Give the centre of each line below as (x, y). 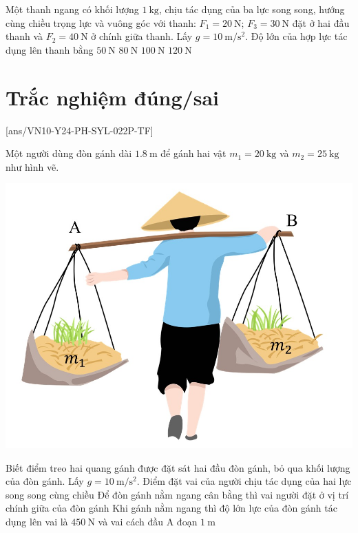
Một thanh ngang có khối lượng (72, 9)
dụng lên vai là (37, 521)
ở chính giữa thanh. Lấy (142, 36)
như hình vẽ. (32, 166)
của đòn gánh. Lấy (45, 481)
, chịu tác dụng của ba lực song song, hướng (252, 9)
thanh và (24, 36)
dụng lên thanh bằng (50, 49)
